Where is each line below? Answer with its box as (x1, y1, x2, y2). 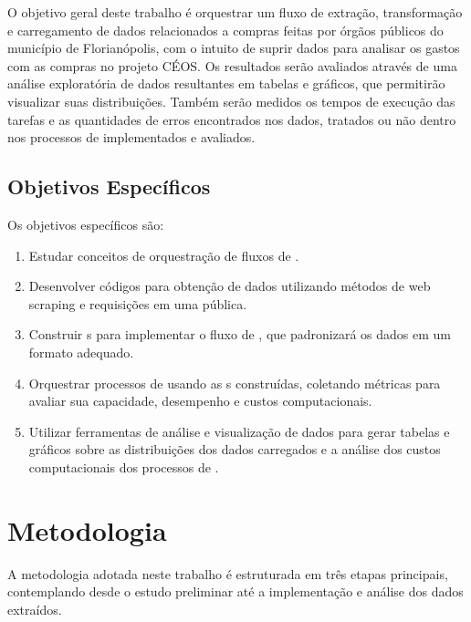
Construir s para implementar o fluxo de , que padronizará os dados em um (28, 325, 451, 344)
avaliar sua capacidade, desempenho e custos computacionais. (28, 391, 372, 410)
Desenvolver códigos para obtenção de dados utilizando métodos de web (28, 276, 431, 295)
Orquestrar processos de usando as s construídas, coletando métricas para (28, 373, 441, 392)
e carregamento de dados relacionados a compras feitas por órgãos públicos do (7, 20, 444, 39)
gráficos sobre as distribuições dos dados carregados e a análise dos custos (28, 440, 441, 459)
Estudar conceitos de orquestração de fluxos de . (28, 245, 299, 264)
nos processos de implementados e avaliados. (7, 128, 256, 147)
